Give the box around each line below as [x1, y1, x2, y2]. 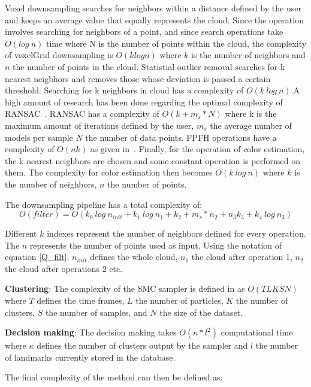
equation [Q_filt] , [5, 250, 70, 263]
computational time [221, 326, 293, 338]
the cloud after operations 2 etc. [5, 262, 123, 274]
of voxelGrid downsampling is [5, 49, 113, 61]
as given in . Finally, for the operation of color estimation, [90, 143, 305, 155]
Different [5, 227, 37, 240]
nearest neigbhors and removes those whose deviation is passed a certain [5, 72, 271, 84]
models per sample [5, 131, 73, 143]
